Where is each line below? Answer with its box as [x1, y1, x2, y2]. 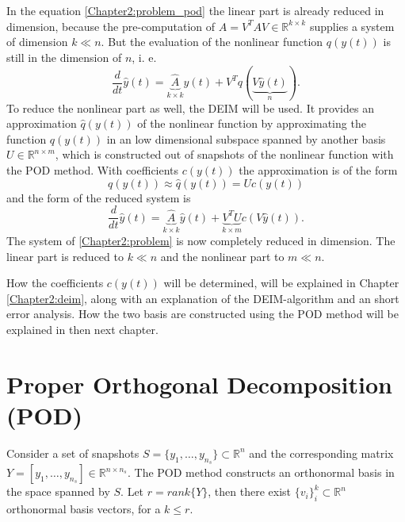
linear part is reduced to [6, 248, 124, 264]
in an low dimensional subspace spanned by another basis [106, 130, 386, 147]
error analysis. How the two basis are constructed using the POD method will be [6, 305, 399, 322]
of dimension [6, 33, 68, 50]
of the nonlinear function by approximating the [137, 115, 366, 132]
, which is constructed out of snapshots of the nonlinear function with [55, 146, 394, 163]
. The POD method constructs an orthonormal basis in [127, 464, 395, 481]
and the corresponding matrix [249, 444, 394, 461]
